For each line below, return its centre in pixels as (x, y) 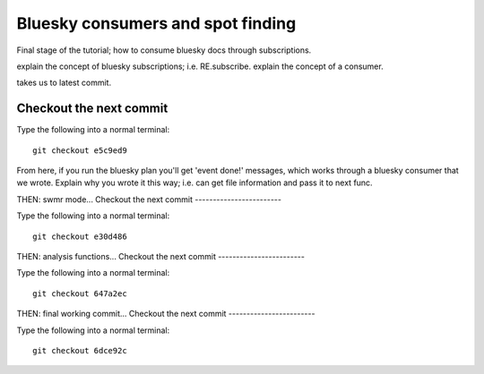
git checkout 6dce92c (80, 350)
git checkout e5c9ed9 (80, 150)
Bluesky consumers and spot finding (156, 23)
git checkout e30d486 (80, 236)
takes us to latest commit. (64, 83)
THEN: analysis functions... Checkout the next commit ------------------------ (160, 256)
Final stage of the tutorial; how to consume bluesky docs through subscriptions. (164, 50)
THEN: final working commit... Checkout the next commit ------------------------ (166, 314)
